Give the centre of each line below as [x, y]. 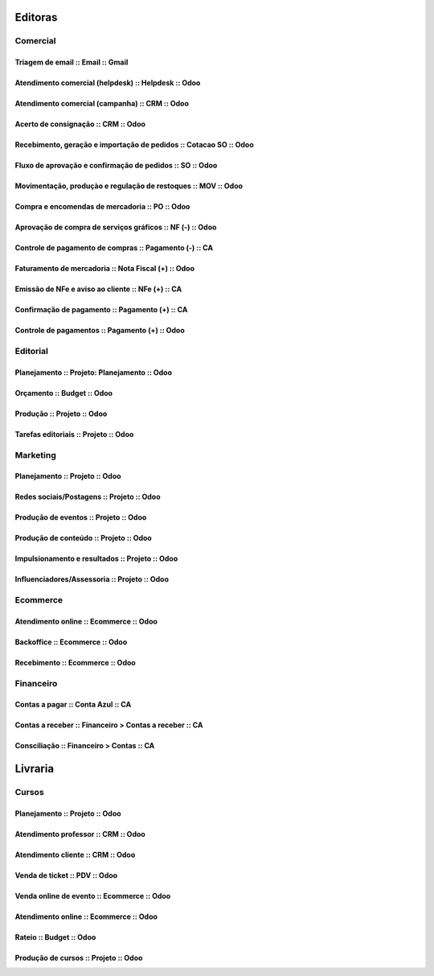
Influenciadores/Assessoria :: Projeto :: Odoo [92, 579]
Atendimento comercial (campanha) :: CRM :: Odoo [102, 104]
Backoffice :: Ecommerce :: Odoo [71, 642]
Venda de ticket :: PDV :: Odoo [66, 875]
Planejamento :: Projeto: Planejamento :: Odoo [94, 372]
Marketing [35, 455]
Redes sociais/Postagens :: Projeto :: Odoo [88, 497]
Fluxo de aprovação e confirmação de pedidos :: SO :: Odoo [116, 166]
